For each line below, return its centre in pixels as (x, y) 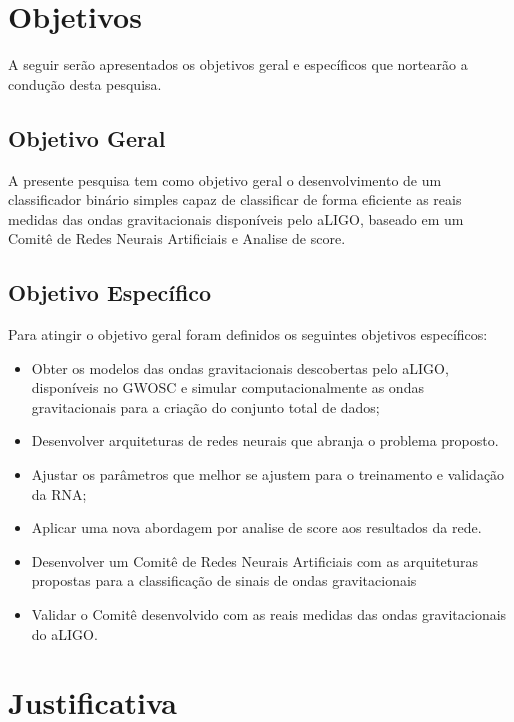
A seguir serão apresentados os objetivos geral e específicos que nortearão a (238, 64)
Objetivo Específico (110, 292)
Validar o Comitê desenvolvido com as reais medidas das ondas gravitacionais (269, 614)
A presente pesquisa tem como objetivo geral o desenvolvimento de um (225, 179)
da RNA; (59, 493)
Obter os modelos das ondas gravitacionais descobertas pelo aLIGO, (240, 367)
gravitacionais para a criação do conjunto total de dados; (205, 406)
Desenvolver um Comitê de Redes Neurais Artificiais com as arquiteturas (255, 560)
